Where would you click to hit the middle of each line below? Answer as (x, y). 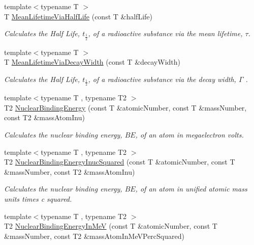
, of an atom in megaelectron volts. (189, 134)
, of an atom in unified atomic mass (191, 189)
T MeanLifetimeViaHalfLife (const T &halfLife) (78, 16)
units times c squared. (38, 198)
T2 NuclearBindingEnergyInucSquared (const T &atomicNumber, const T (120, 162)
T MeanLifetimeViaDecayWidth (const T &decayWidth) (92, 62)
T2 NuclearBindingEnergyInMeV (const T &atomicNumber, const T (111, 226)
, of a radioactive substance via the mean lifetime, (165, 33)
